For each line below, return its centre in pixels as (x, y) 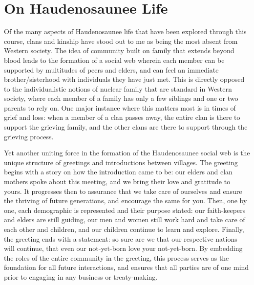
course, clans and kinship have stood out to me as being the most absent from (121, 41)
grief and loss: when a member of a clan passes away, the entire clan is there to (122, 117)
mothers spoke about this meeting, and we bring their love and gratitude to (117, 181)
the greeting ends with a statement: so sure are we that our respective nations (121, 238)
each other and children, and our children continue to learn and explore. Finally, (124, 229)
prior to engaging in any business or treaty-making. (81, 276)
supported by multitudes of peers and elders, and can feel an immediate (111, 69)
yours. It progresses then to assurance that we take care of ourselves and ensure (123, 191)
